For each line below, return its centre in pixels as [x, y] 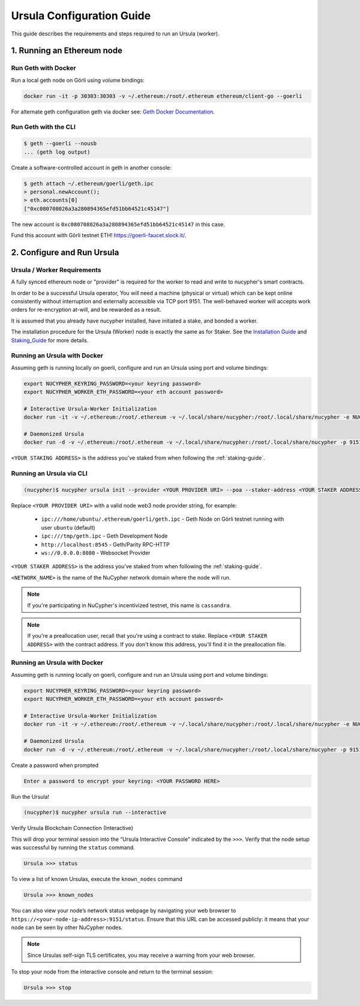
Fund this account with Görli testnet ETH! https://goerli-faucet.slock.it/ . [99, 235]
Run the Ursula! [30, 796]
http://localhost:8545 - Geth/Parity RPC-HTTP [106, 544]
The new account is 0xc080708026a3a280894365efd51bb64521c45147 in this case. [118, 224]
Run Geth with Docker [43, 68]
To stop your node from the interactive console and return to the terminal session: [112, 972]
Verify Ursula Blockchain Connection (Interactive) [72, 828]
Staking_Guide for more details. [50, 340]
